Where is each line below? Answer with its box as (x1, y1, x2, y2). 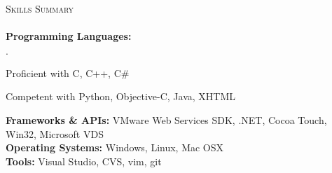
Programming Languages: (6, 29, 132, 43)
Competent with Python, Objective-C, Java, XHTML (6, 89, 236, 104)
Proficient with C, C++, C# (6, 65, 130, 80)
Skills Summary (6, 1, 74, 15)
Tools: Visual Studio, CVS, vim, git (6, 153, 162, 168)
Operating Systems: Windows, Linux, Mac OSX (6, 140, 224, 155)
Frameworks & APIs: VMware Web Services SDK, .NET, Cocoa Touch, (6, 112, 327, 127)
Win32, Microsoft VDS (6, 126, 104, 141)
